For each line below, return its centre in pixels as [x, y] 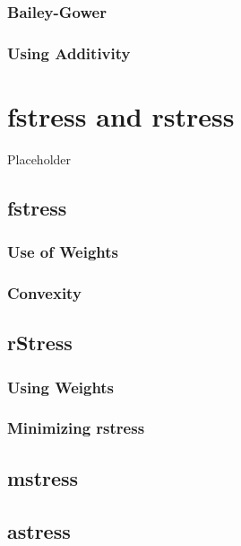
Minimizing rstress [76, 428]
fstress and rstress [121, 115]
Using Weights [61, 387]
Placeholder [39, 159]
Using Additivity [69, 53]
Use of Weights [63, 252]
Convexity [44, 292]
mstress [43, 477]
